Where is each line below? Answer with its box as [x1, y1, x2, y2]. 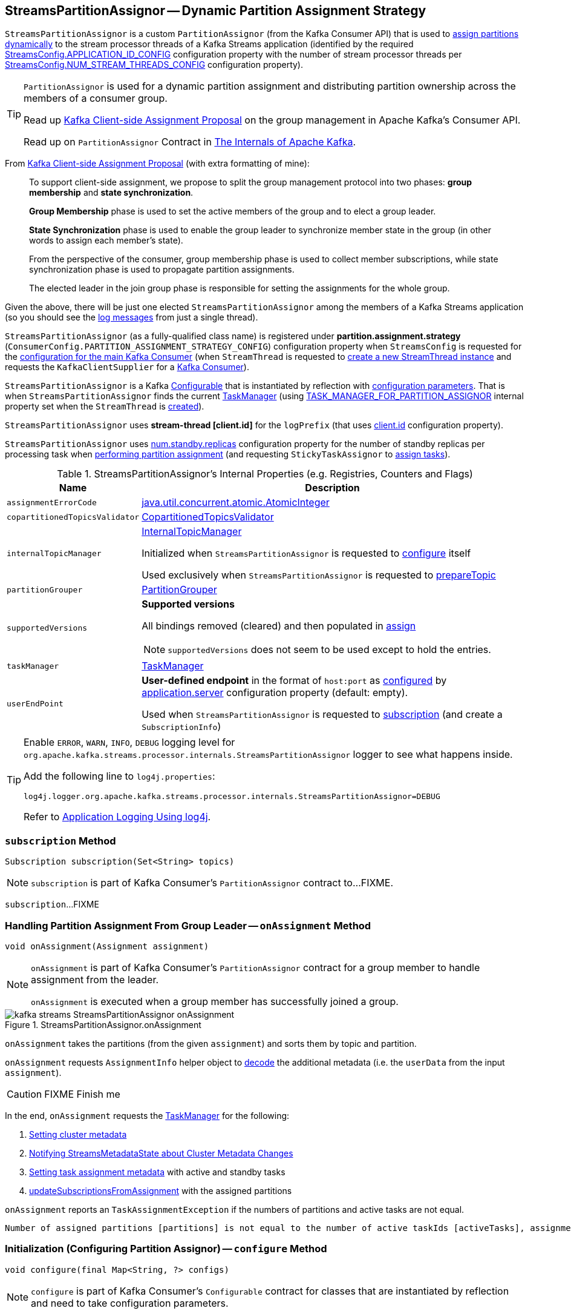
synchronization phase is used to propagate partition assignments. [29, 264, 295, 275]
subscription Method [5, 834, 116, 847]
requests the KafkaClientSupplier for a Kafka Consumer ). [5, 362, 249, 373]
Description [305, 482, 360, 494]
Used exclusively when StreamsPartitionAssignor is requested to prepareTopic [142, 569, 496, 582]
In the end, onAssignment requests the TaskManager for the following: [5, 1110, 290, 1121]
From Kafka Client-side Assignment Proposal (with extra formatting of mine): [5, 158, 310, 169]
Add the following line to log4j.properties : [24, 770, 215, 783]
